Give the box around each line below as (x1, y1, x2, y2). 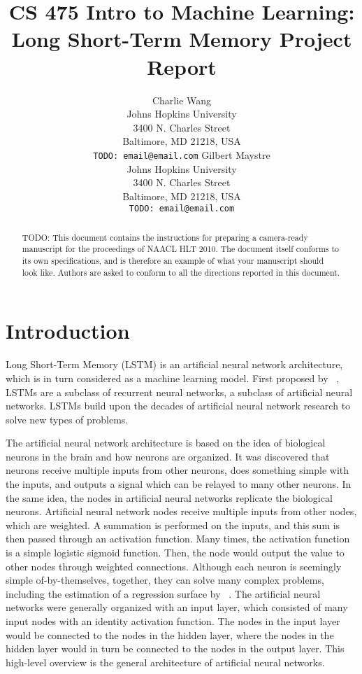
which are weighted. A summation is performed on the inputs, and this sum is (6, 517, 340, 532)
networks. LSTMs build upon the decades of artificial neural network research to (6, 398, 351, 413)
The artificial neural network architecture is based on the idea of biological (6, 435, 326, 450)
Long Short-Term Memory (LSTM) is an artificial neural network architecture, (6, 357, 343, 372)
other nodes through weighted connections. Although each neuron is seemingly (6, 559, 342, 573)
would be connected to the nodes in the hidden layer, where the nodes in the (6, 627, 334, 642)
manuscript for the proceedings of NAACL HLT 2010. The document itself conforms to (22, 243, 340, 255)
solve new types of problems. (6, 412, 129, 426)
